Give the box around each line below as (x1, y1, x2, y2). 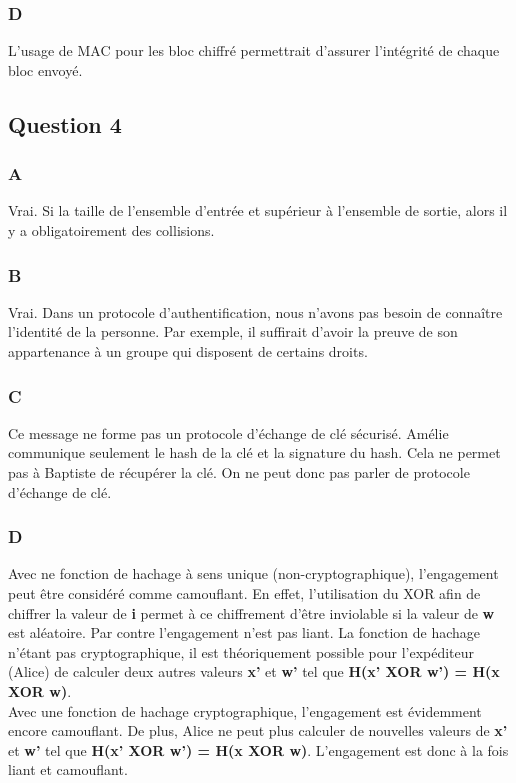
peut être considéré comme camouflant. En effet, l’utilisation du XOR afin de (8, 583, 481, 603)
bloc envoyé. (8, 59, 83, 80)
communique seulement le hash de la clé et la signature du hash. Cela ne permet (8, 442, 501, 463)
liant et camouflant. (8, 759, 128, 780)
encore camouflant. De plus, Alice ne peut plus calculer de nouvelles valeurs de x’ (8, 720, 508, 741)
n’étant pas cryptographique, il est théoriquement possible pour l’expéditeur (8, 641, 475, 662)
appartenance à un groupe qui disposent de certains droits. (8, 341, 368, 361)
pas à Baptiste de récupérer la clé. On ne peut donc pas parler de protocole (8, 462, 470, 482)
